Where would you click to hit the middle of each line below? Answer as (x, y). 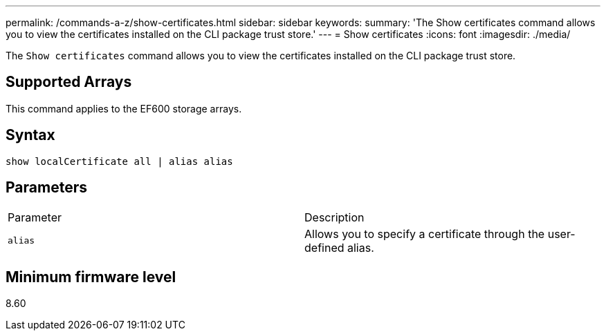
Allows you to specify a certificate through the (425, 234)
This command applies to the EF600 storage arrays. (124, 108)
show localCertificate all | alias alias (119, 161)
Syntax (30, 135)
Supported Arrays (69, 82)
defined (324, 247)
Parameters (46, 188)
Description (334, 217)
